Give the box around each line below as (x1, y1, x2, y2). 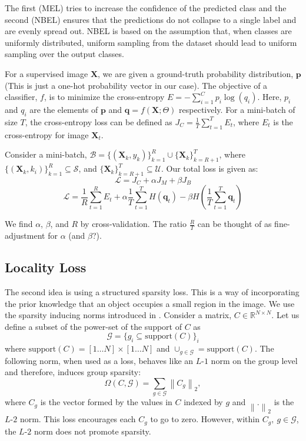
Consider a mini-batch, (5, 148, 87, 161)
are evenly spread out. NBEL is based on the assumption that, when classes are (5, 25, 292, 37)
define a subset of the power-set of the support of (5, 320, 182, 332)
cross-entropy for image (5, 128, 89, 141)
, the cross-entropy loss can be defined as (25, 115, 172, 128)
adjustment (5, 229, 45, 242)
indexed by (184, 396, 223, 408)
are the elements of (29, 103, 98, 116)
